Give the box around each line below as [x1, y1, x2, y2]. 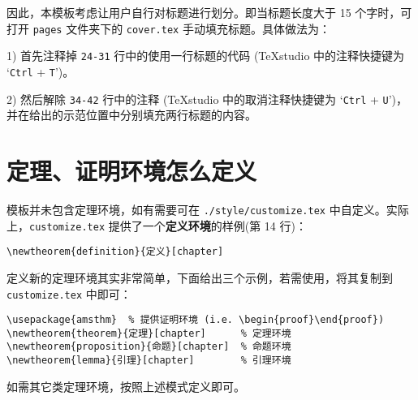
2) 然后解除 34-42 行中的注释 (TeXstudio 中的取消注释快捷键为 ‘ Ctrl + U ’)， [6, 90, 408, 107]
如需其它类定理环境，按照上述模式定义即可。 [6, 377, 245, 394]
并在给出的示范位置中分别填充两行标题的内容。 [6, 106, 256, 123]
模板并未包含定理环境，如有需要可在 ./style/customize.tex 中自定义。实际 [6, 200, 409, 217]
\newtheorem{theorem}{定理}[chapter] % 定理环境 [6, 327, 291, 339]
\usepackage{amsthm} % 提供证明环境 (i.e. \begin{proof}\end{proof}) [6, 314, 385, 326]
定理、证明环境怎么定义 [6, 154, 257, 187]
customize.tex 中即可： [6, 285, 131, 302]
